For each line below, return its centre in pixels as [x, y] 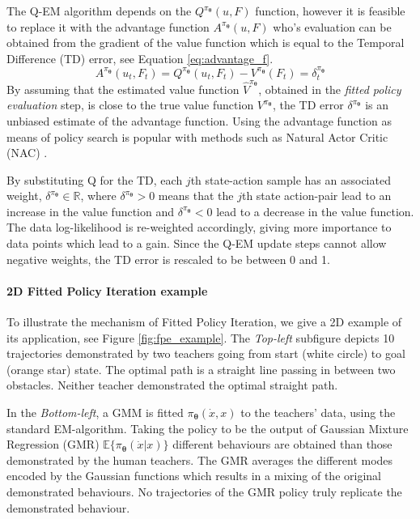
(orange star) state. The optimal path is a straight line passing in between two [201, 369]
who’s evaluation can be [332, 26]
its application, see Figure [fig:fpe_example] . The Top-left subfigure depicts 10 [201, 337]
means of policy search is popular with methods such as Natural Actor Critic [197, 136]
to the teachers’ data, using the [318, 413]
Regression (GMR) [53, 444]
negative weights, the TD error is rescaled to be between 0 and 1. [168, 259]
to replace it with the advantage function [108, 26]
